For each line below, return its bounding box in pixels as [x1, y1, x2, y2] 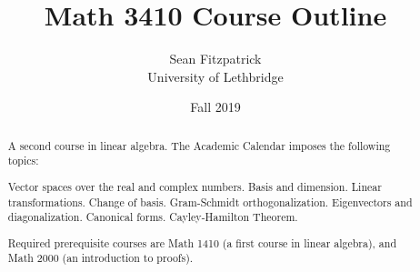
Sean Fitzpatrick [169, 49, 262, 68]
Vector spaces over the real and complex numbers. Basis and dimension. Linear [7, 178, 382, 194]
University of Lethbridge [147, 66, 284, 86]
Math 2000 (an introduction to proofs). [7, 250, 194, 266]
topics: [7, 153, 39, 168]
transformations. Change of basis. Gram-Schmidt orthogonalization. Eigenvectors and [7, 194, 413, 209]
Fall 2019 [190, 97, 241, 116]
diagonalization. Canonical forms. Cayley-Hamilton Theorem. [7, 209, 298, 225]
